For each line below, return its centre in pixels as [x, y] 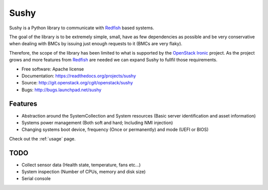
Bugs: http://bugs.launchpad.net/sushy [62, 90]
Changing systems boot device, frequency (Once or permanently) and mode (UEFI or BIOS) [115, 129]
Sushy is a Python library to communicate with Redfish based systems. [82, 28]
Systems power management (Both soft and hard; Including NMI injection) [97, 123]
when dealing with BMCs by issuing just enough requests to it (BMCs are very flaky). [96, 44]
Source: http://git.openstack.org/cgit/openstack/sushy [77, 83]
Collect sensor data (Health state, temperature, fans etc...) [81, 165]
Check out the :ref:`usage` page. [42, 138]
